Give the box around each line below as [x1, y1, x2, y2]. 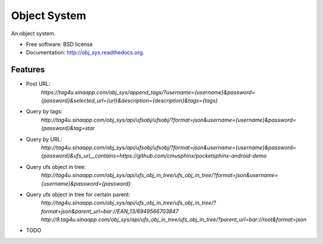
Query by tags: [26, 108, 63, 115]
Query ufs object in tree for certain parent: [26, 191, 131, 198]
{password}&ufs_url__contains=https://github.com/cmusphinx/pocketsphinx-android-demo [41, 152, 267, 159]
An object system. [11, 30, 56, 37]
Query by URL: [26, 135, 62, 143]
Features [11, 64, 45, 75]
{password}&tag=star [41, 125, 95, 132]
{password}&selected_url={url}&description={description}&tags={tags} [41, 97, 218, 104]
